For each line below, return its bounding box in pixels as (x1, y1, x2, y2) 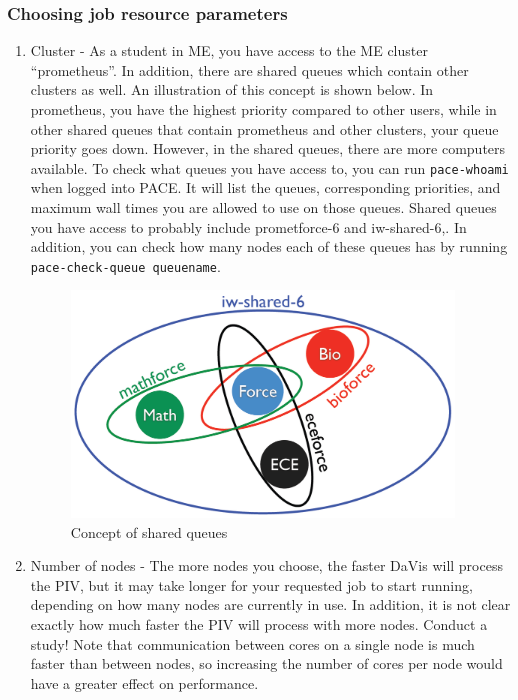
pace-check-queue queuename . (30, 255, 221, 276)
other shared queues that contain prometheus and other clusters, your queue (30, 118, 499, 139)
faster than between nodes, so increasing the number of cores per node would (30, 653, 503, 674)
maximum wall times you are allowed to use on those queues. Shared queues (30, 197, 497, 218)
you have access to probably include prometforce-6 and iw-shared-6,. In (30, 216, 467, 237)
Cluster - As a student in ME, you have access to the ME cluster (30, 40, 428, 61)
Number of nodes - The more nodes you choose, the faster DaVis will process (30, 555, 503, 576)
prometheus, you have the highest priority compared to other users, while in (30, 99, 497, 119)
